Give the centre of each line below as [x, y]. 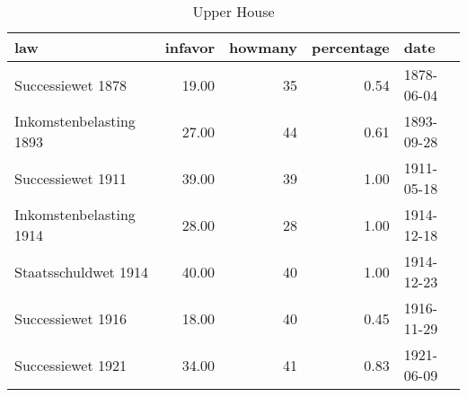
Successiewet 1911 [71, 178]
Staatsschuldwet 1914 [82, 271]
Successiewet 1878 [71, 84]
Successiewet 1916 [71, 318]
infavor [190, 47]
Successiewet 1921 [71, 365]
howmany [263, 47]
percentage [351, 47]
